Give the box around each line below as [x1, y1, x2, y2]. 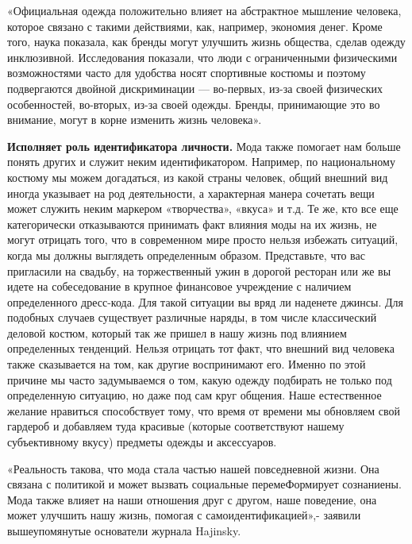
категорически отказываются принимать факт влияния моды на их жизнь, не [7, 215, 377, 232]
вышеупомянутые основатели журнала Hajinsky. [7, 523, 241, 538]
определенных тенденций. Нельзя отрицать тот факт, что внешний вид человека [7, 340, 395, 357]
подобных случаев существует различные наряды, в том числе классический [7, 309, 377, 326]
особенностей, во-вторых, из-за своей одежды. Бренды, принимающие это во [7, 95, 380, 112]
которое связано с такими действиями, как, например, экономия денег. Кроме [7, 17, 383, 34]
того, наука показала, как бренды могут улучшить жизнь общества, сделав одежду [7, 33, 406, 50]
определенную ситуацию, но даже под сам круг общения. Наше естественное [7, 387, 382, 403]
